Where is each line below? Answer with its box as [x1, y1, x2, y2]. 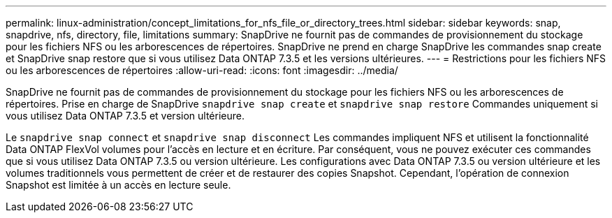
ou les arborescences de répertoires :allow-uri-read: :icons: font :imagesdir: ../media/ [6, 64, 398, 76]
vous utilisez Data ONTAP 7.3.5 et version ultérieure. [6, 110, 245, 122]
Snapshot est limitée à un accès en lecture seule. [6, 179, 231, 191]
